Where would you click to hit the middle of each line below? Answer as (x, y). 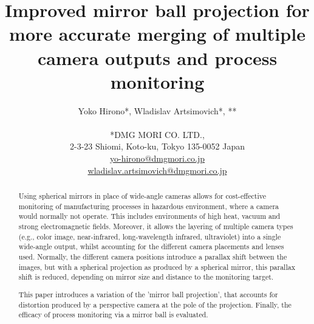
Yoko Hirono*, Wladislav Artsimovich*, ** (157, 110)
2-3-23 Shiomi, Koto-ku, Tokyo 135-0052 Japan (157, 146)
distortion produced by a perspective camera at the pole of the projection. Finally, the (155, 304)
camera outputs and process (157, 57)
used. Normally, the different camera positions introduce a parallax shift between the (153, 256)
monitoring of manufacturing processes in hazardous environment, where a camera (149, 206)
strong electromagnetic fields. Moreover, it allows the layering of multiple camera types (156, 226)
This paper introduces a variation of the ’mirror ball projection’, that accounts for (148, 294)
